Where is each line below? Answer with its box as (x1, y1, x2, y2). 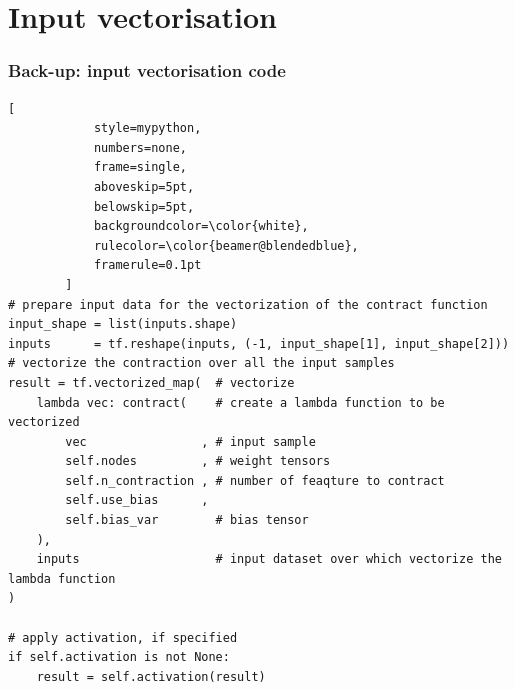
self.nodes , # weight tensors (65, 454, 331, 469)
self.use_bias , (65, 493, 209, 508)
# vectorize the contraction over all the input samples (8, 356, 395, 371)
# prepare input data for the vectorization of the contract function (8, 297, 488, 312)
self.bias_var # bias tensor (65, 513, 309, 528)
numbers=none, (93, 140, 187, 155)
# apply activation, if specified (8, 630, 238, 645)
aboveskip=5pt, (93, 179, 195, 194)
